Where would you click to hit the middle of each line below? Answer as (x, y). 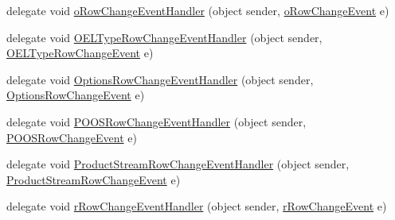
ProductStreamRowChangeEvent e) (94, 179)
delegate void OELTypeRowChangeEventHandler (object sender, (164, 37)
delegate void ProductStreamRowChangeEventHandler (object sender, (178, 164)
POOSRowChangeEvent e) (72, 137)
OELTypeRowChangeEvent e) (80, 53)
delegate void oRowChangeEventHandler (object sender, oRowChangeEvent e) (198, 10)
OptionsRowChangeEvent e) (76, 95)
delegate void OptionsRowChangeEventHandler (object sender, (160, 79)
